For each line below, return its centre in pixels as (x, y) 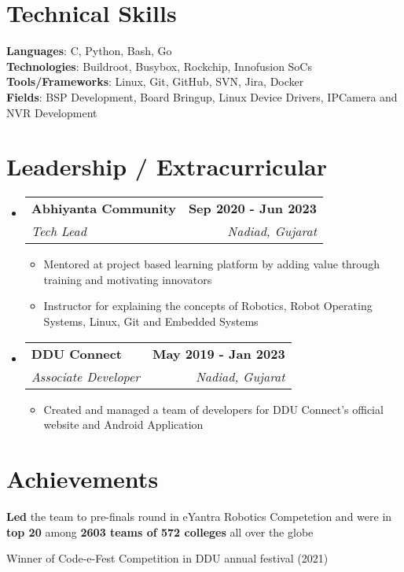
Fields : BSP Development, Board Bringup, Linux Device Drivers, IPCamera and (202, 96)
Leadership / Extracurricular (167, 166)
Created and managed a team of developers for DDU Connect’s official (213, 409)
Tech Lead (59, 231)
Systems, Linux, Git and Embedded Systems (151, 321)
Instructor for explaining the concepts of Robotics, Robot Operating (208, 306)
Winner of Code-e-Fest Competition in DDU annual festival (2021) (167, 558)
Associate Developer (86, 376)
